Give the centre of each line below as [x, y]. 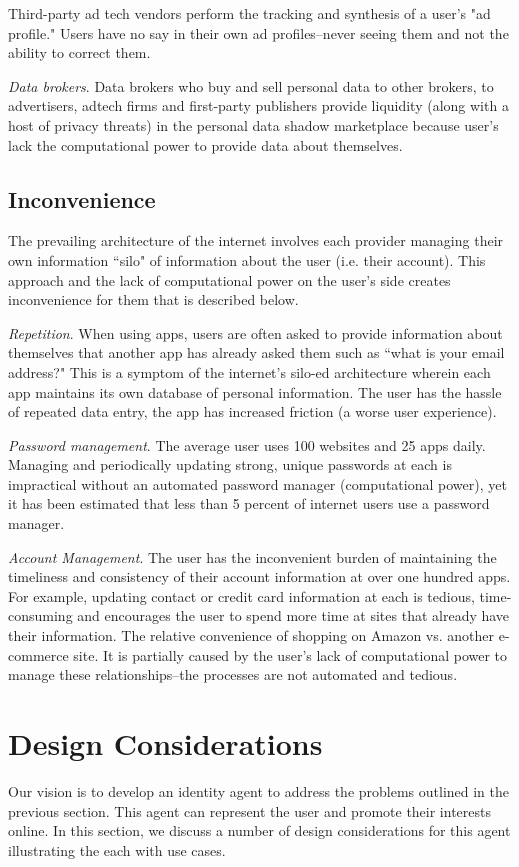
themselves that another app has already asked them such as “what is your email [256, 352]
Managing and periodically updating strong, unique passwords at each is [230, 464]
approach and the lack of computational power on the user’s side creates [229, 279]
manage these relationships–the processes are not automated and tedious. [233, 674]
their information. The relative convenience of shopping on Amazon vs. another [251, 635]
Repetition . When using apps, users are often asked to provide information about [255, 332]
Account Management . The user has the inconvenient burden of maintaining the [252, 556]
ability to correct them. [79, 52]
